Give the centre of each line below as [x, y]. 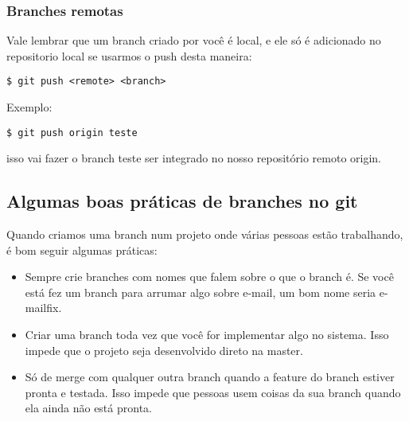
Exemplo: [29, 107]
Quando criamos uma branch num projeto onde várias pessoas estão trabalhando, [205, 234]
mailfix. [43, 308]
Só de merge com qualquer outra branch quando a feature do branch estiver [210, 377]
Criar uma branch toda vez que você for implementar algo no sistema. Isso [207, 335]
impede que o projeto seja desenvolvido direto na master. [164, 350]
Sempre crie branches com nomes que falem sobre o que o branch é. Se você [209, 277]
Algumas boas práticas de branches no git [182, 201]
